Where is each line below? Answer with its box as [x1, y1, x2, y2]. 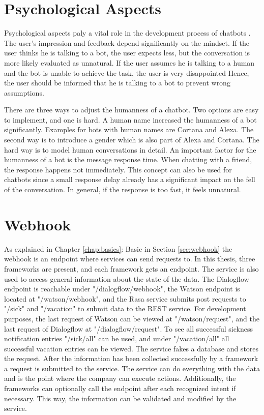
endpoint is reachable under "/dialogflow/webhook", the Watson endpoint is [4, 283, 240, 294]
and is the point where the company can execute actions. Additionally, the [4, 373, 236, 383]
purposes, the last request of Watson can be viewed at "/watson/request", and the [4, 313, 259, 323]
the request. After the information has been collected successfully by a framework [4, 353, 258, 364]
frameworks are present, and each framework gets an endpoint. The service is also [4, 263, 259, 274]
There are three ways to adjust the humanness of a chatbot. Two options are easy [4, 104, 259, 115]
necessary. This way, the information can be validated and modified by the [4, 393, 237, 403]
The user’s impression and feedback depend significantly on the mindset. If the [4, 37, 249, 48]
